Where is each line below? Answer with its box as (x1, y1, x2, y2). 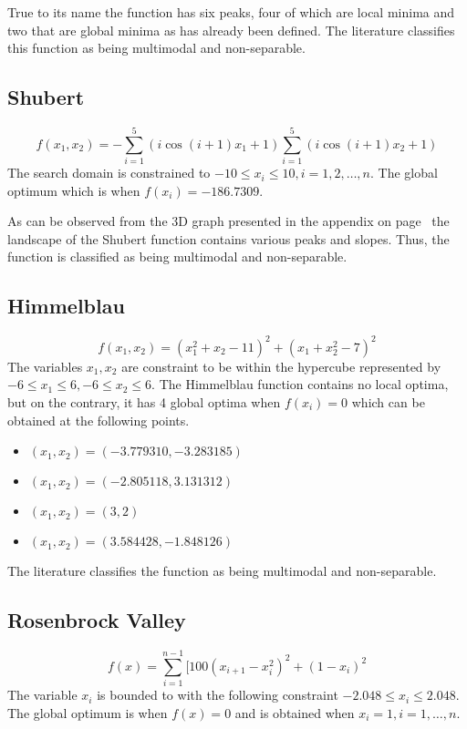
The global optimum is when (7, 703, 168, 722)
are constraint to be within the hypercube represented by (121, 356, 441, 375)
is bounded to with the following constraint (97, 685, 338, 704)
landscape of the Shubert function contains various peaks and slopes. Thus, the (7, 229, 450, 248)
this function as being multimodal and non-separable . (7, 38, 306, 57)
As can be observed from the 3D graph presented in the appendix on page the (7, 211, 450, 231)
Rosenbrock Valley (7, 606, 186, 634)
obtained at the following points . (7, 410, 190, 429)
